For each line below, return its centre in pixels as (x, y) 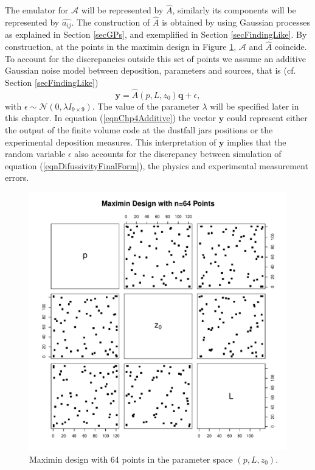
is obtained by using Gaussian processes (236, 22)
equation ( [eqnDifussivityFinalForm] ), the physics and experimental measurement (157, 165)
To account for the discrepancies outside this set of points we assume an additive (155, 58)
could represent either (267, 118)
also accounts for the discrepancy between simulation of (178, 154)
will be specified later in (254, 106)
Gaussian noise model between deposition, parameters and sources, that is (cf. (151, 70)
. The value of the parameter (146, 106)
